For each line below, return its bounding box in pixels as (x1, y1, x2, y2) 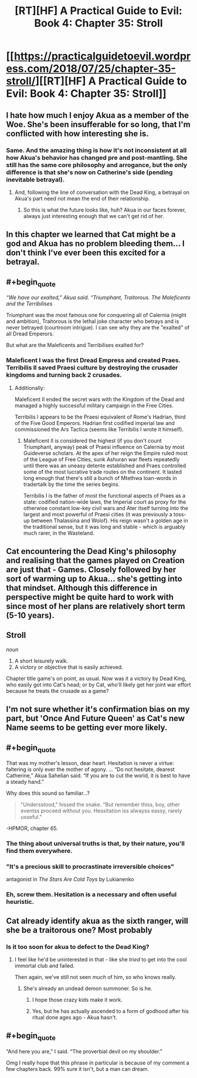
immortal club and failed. (14, 962, 75, 969)
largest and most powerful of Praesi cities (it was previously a (23, 511, 173, 518)
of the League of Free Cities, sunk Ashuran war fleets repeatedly (23, 455, 180, 463)
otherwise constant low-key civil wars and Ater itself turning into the (23, 504, 189, 511)
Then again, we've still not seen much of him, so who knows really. (14, 973, 176, 980)
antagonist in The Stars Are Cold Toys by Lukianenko (6, 876, 134, 883)
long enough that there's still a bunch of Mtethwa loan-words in (23, 474, 177, 481)
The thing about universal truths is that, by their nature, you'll (6, 839, 185, 848)
